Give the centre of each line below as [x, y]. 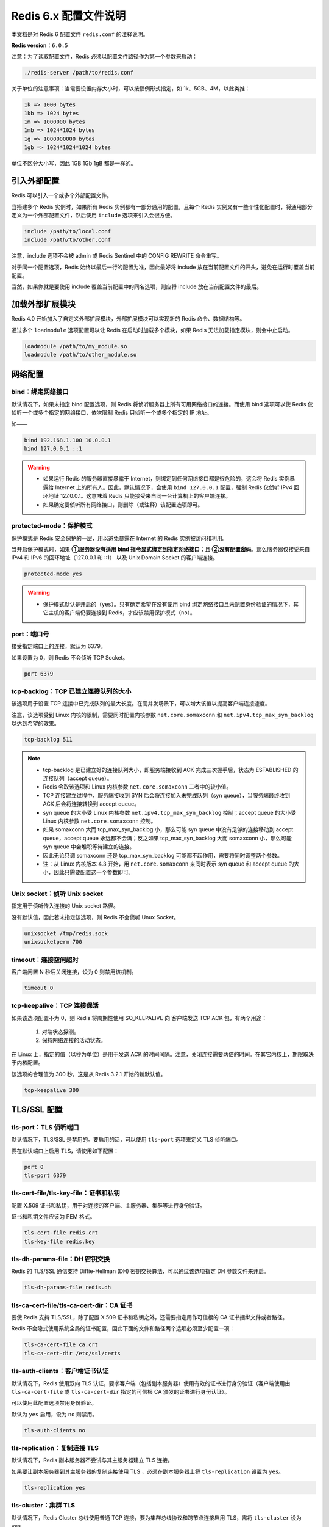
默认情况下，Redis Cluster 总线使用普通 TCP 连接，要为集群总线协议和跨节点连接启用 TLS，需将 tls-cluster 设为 [156, 1517]
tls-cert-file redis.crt [61, 1233]
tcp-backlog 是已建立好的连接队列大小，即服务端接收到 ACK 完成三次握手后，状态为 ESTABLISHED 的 [171, 770]
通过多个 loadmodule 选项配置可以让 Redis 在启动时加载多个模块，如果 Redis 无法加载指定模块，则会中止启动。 [152, 330]
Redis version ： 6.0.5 [40, 45]
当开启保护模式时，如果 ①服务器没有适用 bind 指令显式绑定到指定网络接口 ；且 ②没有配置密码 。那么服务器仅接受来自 [161, 549]
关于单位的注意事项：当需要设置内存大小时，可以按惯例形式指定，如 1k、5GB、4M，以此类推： [131, 89]
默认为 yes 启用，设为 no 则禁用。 [54, 1414]
